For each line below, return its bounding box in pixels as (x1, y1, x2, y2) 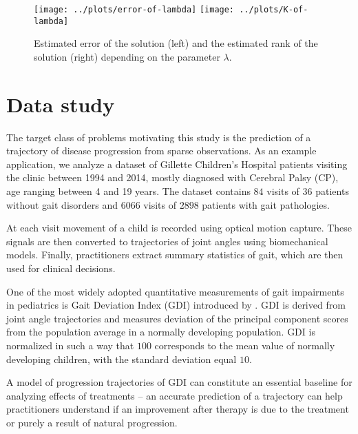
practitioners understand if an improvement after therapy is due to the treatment (6, 402, 349, 416)
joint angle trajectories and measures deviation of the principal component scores (6, 311, 348, 325)
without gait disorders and (6, 197, 118, 211)
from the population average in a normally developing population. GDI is (6, 324, 315, 339)
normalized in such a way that (6, 338, 134, 352)
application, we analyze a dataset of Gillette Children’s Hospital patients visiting (6, 156, 348, 171)
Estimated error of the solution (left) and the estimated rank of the (34, 36, 318, 50)
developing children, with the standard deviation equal (6, 351, 237, 366)
